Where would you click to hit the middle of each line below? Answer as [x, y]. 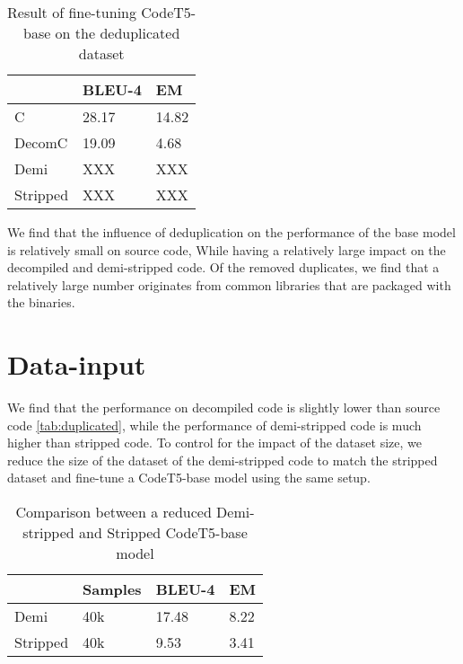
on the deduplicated [118, 33]
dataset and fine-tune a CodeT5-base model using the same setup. [189, 478]
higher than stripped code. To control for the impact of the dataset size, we [214, 443]
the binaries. [41, 302]
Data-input [77, 364]
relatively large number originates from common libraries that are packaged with [229, 284]
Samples [112, 589]
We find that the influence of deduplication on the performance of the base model [231, 232]
